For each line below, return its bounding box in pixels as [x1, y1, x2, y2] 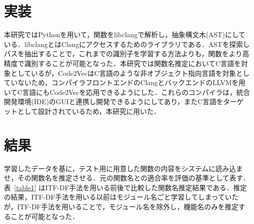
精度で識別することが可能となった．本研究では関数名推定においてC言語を [4, 58, 241, 68]
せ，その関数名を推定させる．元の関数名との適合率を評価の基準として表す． [4, 173, 250, 183]
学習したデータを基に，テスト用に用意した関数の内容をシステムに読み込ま [4, 163, 243, 173]
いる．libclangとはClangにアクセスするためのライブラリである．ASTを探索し [4, 39, 250, 49]
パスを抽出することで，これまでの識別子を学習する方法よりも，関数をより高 [4, 48, 249, 59]
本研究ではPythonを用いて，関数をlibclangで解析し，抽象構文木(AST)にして [4, 29, 246, 40]
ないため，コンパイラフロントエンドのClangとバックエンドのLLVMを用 [17, 77, 246, 88]
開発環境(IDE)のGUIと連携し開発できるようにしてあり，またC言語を [4, 96, 223, 107]
